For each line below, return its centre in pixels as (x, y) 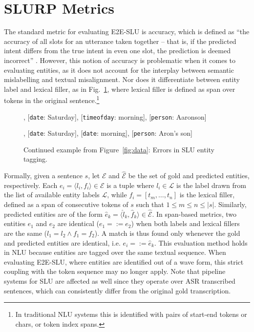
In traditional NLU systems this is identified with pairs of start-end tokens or (131, 314)
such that (150, 204)
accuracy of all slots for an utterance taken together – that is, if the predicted (120, 41)
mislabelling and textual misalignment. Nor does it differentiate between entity (122, 79)
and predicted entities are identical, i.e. (62, 242)
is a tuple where (130, 185)
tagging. (36, 159)
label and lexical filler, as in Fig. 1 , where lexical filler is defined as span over (120, 89)
